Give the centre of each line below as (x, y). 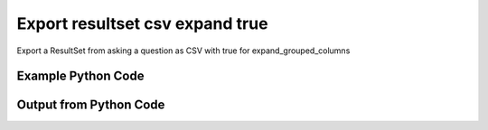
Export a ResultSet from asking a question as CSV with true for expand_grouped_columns (183, 51)
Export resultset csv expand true (142, 23)
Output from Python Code (91, 105)
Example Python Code (80, 76)
